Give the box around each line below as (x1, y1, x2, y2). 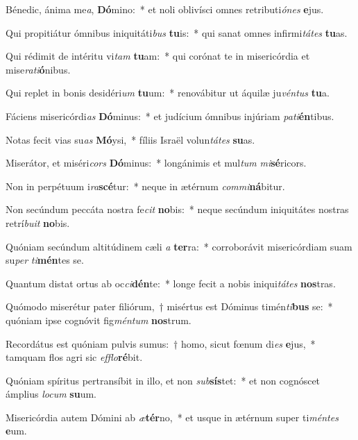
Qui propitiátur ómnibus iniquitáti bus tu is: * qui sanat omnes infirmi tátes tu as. (6, 25, 348, 40)
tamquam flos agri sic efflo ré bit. (6, 350, 143, 364)
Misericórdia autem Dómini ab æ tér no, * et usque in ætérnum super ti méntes (6, 409, 339, 424)
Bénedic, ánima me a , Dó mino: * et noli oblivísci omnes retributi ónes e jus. (6, 2, 324, 16)
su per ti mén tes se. (6, 253, 84, 267)
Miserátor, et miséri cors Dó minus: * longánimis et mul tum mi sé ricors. (6, 155, 307, 170)
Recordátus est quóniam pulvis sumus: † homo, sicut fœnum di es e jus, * (6, 336, 316, 350)
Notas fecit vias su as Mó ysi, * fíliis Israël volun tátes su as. (6, 132, 255, 146)
